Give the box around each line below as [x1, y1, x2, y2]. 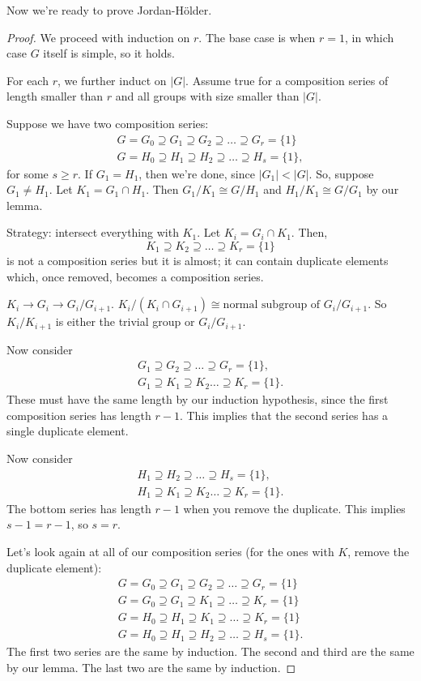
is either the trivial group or [55, 313, 195, 330]
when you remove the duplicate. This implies [183, 499, 406, 516]
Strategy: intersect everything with [6, 224, 179, 241]
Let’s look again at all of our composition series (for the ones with [6, 542, 334, 559]
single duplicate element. [6, 422, 129, 439]
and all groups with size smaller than [115, 88, 300, 105]
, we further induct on [57, 71, 167, 88]
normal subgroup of [223, 299, 321, 311]
